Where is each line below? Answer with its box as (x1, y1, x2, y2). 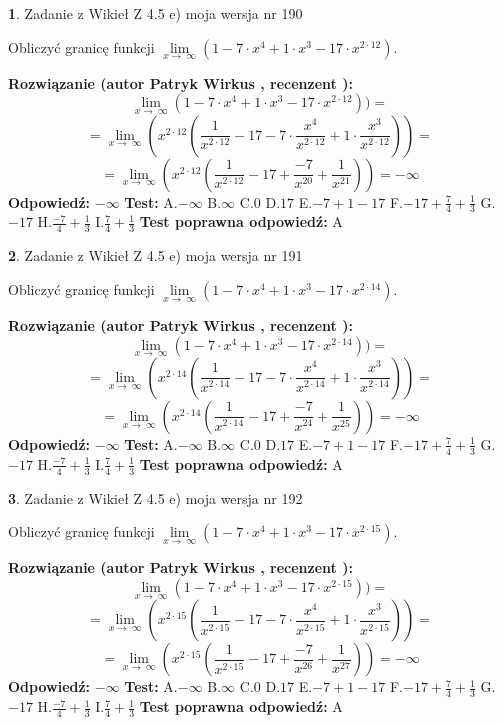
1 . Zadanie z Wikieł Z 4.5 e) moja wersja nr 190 (8, 3, 303, 23)
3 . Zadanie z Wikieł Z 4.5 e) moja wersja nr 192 (8, 487, 303, 508)
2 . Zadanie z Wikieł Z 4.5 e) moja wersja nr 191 (8, 245, 303, 266)
